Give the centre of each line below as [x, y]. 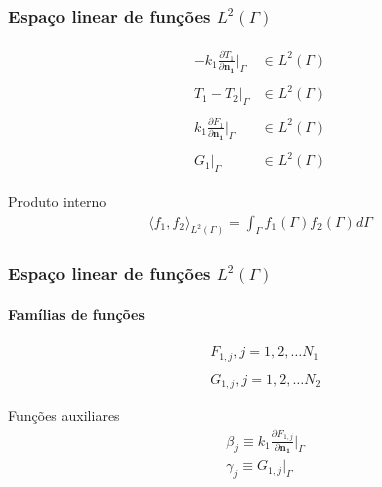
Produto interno [57, 200]
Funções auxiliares [64, 415]
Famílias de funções [76, 313]
